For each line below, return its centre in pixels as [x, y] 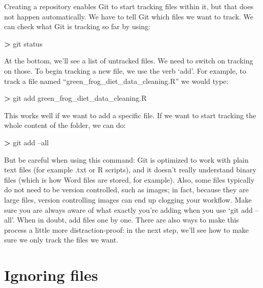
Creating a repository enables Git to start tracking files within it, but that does [129, 6]
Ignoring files [51, 275]
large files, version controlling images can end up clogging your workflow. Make [128, 199]
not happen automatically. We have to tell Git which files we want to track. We [129, 16]
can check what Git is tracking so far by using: [77, 26]
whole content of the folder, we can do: [65, 125]
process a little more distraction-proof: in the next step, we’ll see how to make [127, 229]
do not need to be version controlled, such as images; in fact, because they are [127, 190]
